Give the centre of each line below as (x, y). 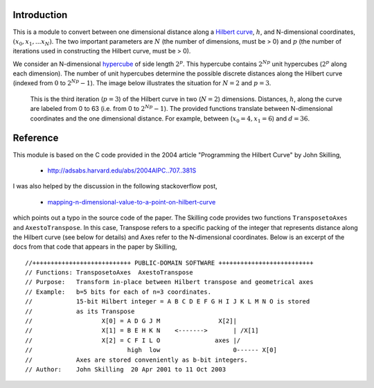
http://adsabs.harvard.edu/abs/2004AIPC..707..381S (122, 170)
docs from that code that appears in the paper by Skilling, (95, 247)
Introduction (40, 15)
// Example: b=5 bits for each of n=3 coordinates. (118, 292)
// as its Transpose (80, 311)
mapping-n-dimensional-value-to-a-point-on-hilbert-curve (132, 202)
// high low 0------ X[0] (151, 350)
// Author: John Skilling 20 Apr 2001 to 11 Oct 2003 (126, 369)
